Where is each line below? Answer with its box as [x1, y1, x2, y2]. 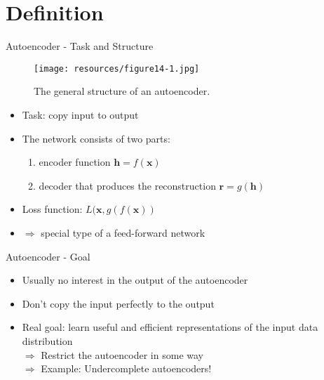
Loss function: [22, 202, 83, 216]
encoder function [39, 155, 111, 169]
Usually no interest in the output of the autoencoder [22, 273, 248, 287]
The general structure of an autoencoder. [34, 84, 210, 98]
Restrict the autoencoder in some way [41, 347, 203, 362]
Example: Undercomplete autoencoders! [41, 361, 212, 376]
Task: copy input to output [22, 107, 139, 122]
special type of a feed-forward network [41, 225, 205, 240]
